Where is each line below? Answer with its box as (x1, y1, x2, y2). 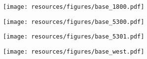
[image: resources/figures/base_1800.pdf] (3, 3, 145, 10)
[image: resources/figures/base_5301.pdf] (3, 33, 145, 40)
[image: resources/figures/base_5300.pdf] (3, 18, 145, 25)
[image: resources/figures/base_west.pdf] (3, 48, 145, 55)
